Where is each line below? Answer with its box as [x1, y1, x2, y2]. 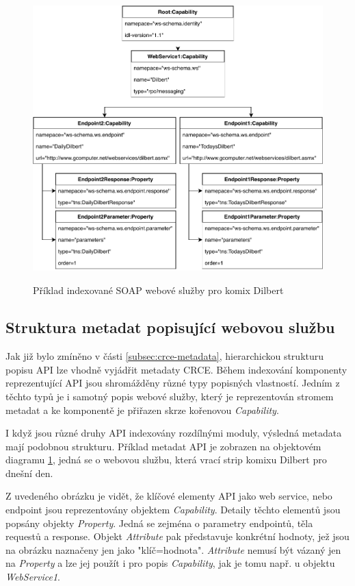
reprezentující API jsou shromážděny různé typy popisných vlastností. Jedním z [5, 376, 340, 390]
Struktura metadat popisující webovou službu [5, 317, 335, 338]
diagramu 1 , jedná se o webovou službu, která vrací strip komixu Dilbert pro [5, 452, 327, 467]
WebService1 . [5, 570, 60, 584]
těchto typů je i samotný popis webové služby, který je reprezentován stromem [5, 389, 334, 403]
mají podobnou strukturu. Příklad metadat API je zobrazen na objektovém [5, 439, 321, 453]
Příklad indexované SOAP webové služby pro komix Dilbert [33, 283, 284, 297]
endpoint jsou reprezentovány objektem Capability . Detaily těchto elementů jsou [5, 502, 341, 517]
